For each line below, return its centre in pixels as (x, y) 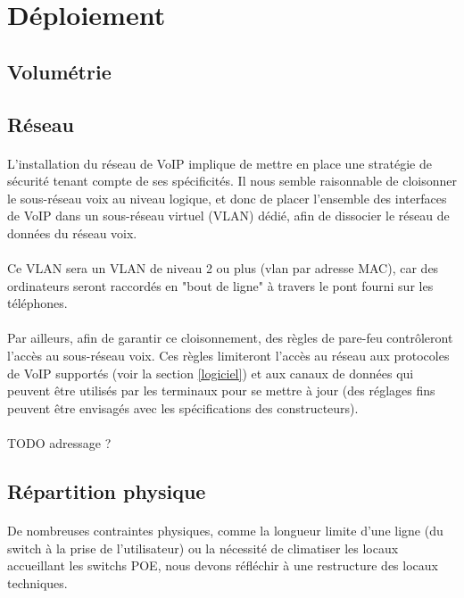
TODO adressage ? (59, 443)
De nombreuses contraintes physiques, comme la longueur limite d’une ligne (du (225, 530)
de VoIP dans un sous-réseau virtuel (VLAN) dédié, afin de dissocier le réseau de (228, 216)
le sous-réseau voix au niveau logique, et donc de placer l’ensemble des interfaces (227, 198)
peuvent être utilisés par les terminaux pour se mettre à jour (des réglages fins (221, 390)
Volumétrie (59, 71)
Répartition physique (107, 491)
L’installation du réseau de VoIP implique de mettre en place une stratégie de (220, 163)
